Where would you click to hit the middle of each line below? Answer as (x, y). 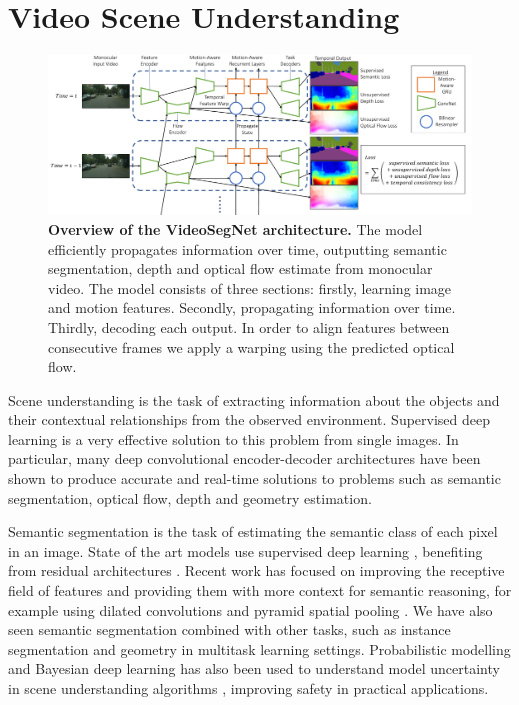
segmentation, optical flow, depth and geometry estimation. (190, 497)
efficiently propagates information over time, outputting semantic (247, 248)
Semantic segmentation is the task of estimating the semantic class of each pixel (253, 531)
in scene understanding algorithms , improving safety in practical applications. (248, 688)
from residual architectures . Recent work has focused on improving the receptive (256, 570)
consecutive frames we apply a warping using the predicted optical (251, 346)
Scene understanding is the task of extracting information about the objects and (254, 399)
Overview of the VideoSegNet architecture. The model (235, 228)
